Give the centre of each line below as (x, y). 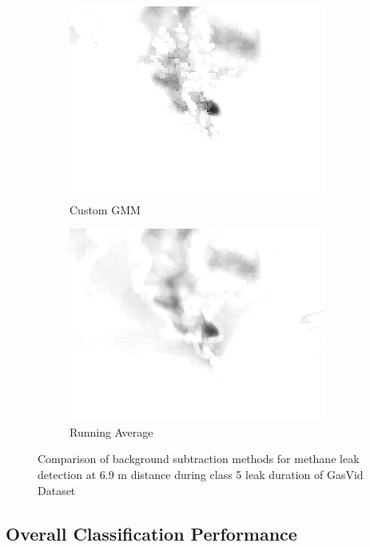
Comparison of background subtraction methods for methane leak (199, 459)
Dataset (57, 490)
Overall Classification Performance (151, 533)
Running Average (111, 431)
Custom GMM (105, 209)
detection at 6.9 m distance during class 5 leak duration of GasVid (201, 474)
